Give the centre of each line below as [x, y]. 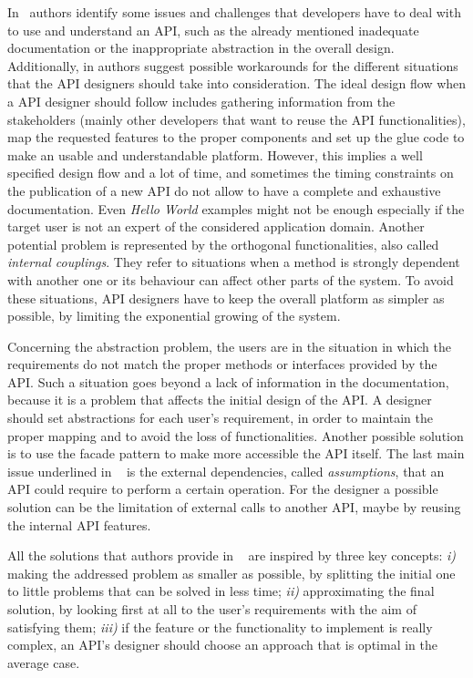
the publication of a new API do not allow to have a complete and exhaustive [224, 190]
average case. [44, 662]
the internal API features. [79, 524]
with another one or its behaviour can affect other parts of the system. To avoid [231, 279]
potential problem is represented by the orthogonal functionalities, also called [223, 244]
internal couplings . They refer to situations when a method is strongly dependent [234, 262]
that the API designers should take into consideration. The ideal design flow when [237, 83]
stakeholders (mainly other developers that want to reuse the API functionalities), [236, 119]
